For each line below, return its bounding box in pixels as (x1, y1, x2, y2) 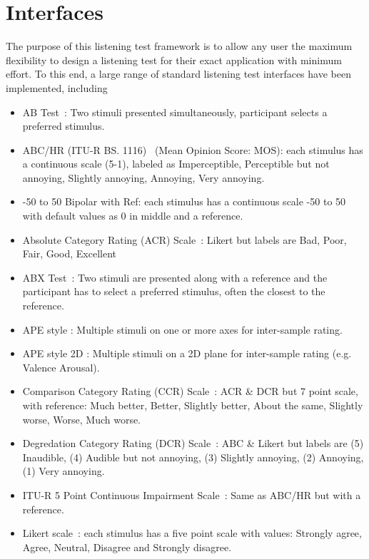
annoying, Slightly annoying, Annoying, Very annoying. (22, 170, 265, 185)
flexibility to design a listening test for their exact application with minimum (6, 52, 342, 67)
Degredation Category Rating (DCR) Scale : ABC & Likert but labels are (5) (22, 436, 364, 451)
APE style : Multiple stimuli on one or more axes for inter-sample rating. (22, 322, 343, 337)
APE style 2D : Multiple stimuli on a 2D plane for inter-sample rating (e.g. (22, 346, 352, 361)
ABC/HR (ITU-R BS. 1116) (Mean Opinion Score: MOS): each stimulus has (22, 142, 363, 157)
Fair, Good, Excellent (22, 246, 117, 261)
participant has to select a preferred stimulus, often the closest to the (22, 284, 325, 299)
